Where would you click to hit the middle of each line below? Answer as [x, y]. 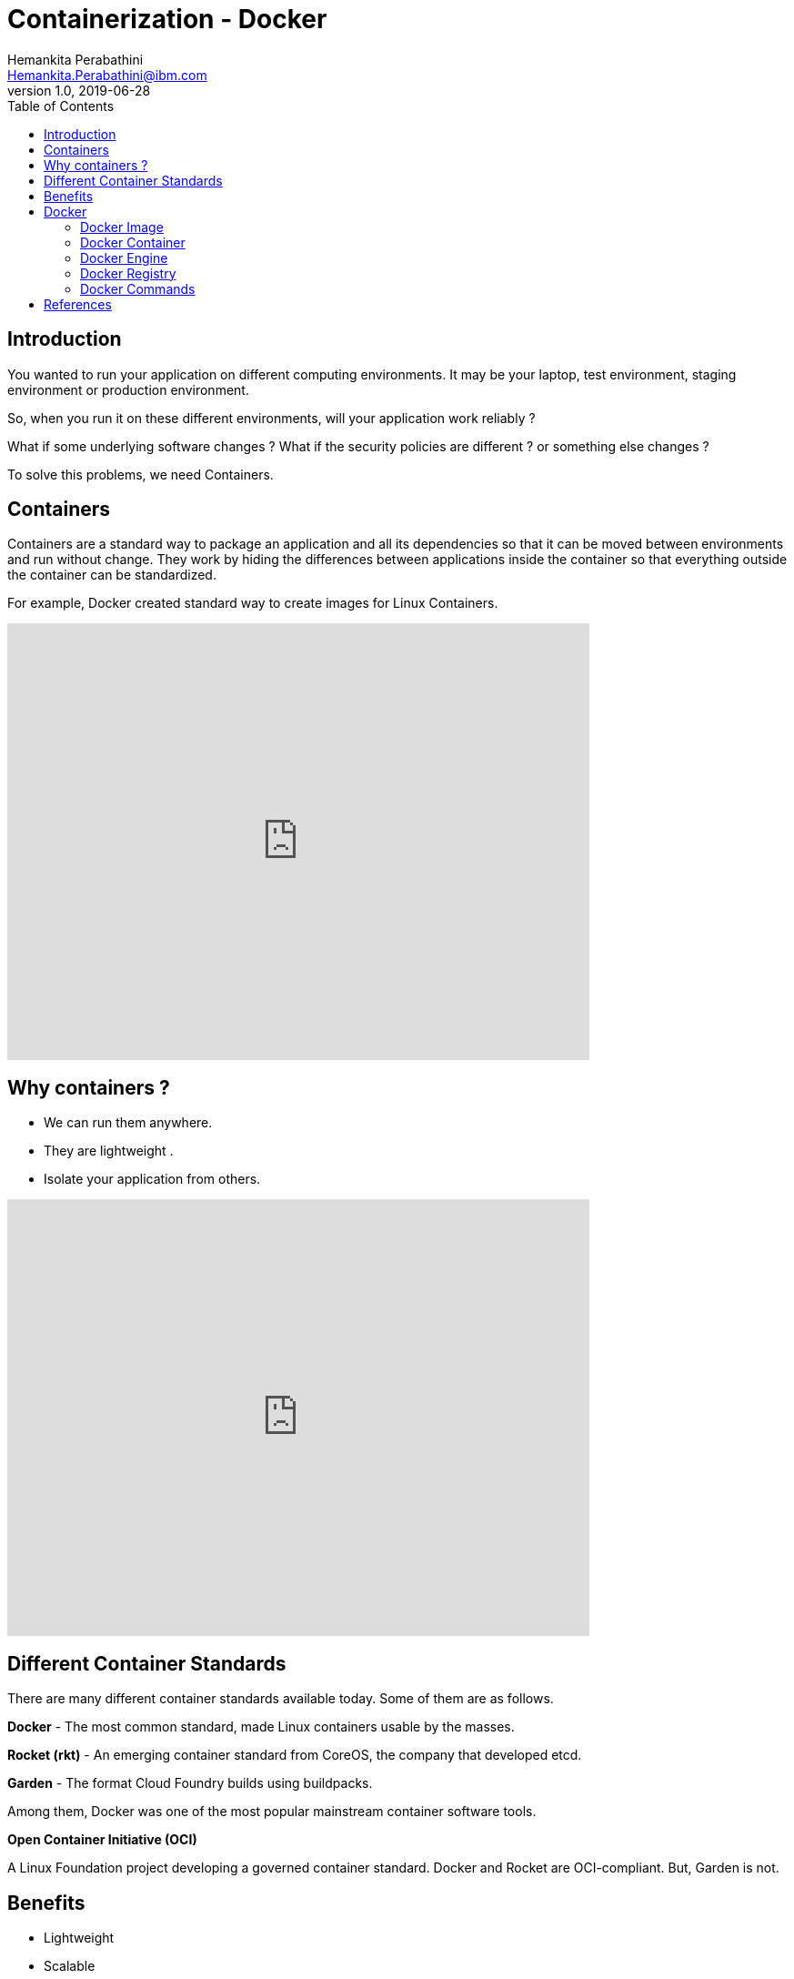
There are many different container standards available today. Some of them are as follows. [281, 1699]
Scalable [70, 1965]
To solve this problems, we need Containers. [141, 474]
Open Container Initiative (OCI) [102, 1840]
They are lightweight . [109, 1151]
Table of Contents [61, 106]
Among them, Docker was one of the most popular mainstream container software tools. [272, 1812]
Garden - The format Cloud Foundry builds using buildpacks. [190, 1783]
